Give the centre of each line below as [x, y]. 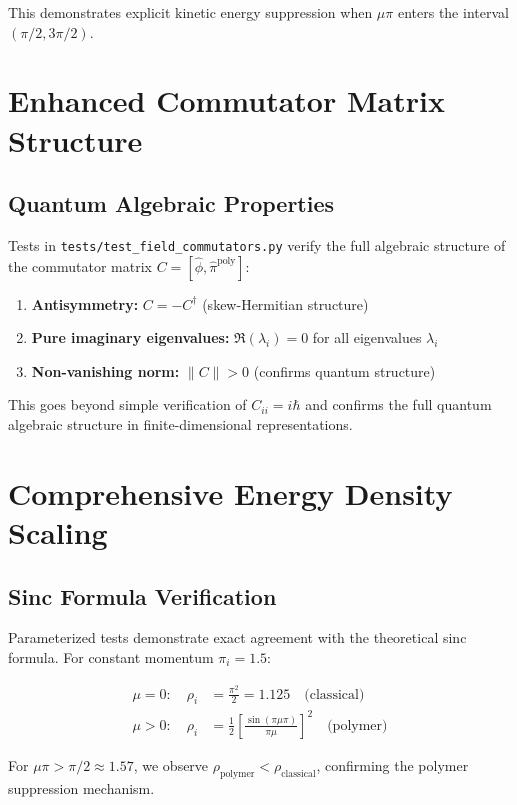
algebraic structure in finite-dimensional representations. [180, 423]
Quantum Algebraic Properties [171, 203]
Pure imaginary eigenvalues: [130, 337]
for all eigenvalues [367, 337]
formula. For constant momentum [111, 656]
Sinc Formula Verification [142, 595]
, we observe [171, 764]
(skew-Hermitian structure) [285, 303]
